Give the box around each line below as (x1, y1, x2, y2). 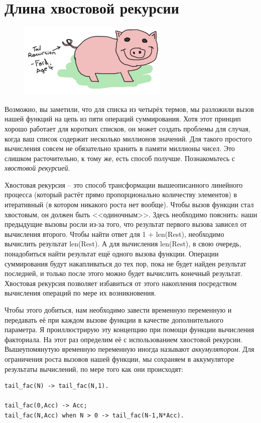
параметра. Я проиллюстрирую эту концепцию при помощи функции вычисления (5, 324, 254, 335)
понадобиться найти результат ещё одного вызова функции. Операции (5, 248, 219, 259)
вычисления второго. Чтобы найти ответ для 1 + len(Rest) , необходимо (5, 228, 224, 239)
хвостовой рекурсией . (5, 163, 70, 173)
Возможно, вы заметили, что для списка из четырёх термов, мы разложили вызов (5, 103, 254, 114)
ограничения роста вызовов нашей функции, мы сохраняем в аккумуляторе (5, 353, 234, 364)
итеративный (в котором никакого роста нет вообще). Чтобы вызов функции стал (5, 199, 254, 210)
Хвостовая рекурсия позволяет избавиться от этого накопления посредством (5, 277, 237, 288)
